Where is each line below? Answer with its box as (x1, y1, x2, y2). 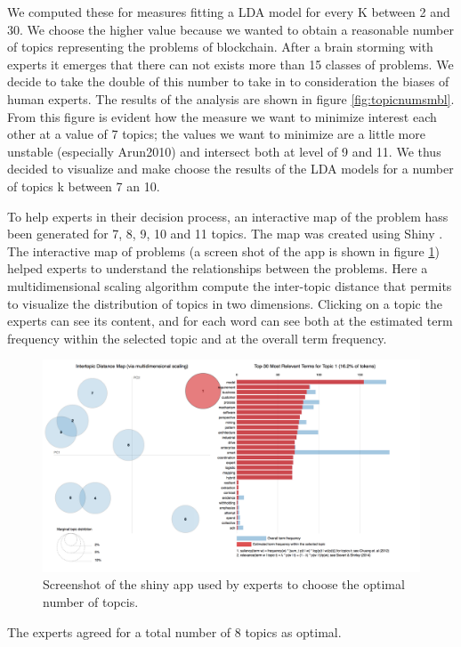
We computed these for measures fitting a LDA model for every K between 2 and (7, 3, 450, 20)
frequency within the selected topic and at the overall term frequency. (7, 328, 387, 347)
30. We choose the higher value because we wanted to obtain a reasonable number (7, 20, 454, 38)
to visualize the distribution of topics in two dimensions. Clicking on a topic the (7, 294, 442, 312)
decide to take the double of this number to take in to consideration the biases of (7, 72, 449, 91)
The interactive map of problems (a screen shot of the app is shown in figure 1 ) (7, 241, 440, 260)
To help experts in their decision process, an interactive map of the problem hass (7, 206, 449, 225)
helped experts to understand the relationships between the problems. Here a (7, 259, 428, 278)
